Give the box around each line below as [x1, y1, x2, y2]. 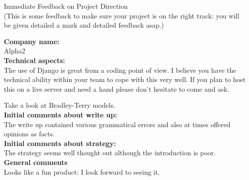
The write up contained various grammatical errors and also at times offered [4, 119, 231, 129]
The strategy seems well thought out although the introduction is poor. [4, 147, 216, 158]
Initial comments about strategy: [4, 138, 116, 148]
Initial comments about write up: [4, 109, 117, 119]
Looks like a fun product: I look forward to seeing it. [4, 166, 160, 177]
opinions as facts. [4, 129, 55, 139]
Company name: [4, 36, 60, 46]
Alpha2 [4, 46, 25, 56]
